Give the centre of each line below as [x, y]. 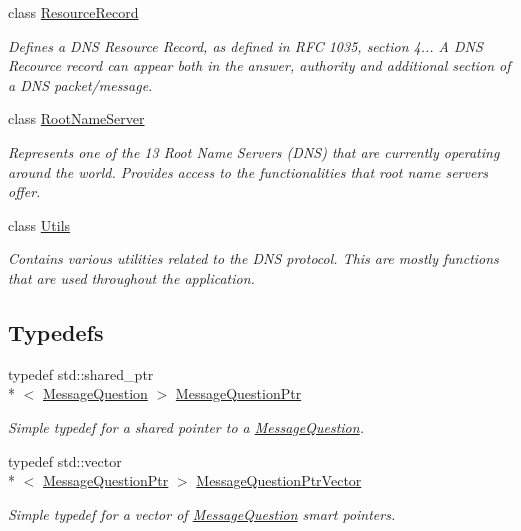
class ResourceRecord [73, 12]
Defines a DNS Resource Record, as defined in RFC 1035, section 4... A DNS [245, 45]
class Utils [39, 224]
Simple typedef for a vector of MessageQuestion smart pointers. [202, 513]
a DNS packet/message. [80, 84]
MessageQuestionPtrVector [279, 480]
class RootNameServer [76, 118]
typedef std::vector [65, 460]
